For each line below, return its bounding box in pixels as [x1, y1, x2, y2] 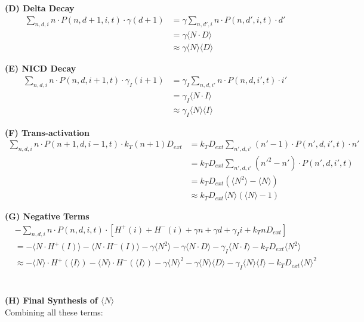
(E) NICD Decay [5, 62, 76, 75]
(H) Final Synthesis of [5, 294, 98, 306]
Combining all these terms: [5, 305, 103, 318]
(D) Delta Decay [5, 2, 75, 14]
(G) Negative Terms [5, 210, 90, 222]
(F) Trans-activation [5, 126, 90, 138]
